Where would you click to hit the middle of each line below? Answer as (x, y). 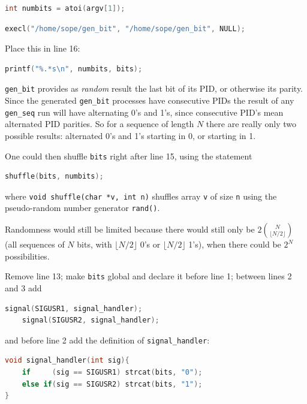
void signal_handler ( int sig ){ (67, 361)
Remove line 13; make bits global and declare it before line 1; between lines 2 (148, 276)
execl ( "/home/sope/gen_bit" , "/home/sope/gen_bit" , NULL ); (125, 28)
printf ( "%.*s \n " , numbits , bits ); (74, 69)
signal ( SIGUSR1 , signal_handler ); (74, 308)
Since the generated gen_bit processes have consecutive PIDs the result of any (150, 100)
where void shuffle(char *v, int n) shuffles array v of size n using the (141, 196)
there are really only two (251, 124)
